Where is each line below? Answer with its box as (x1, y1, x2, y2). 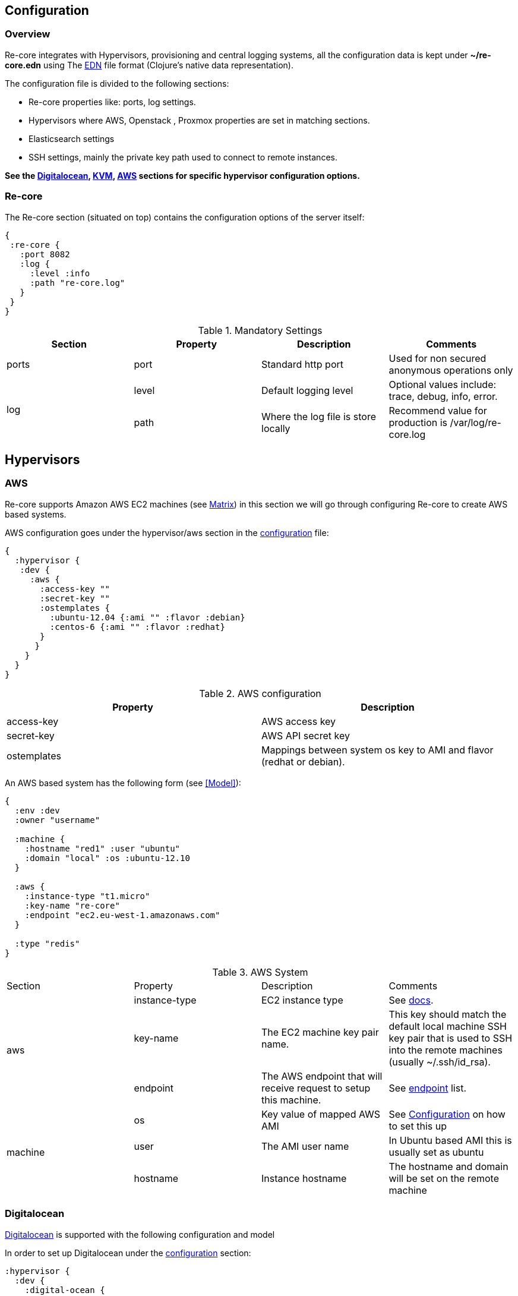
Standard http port (261, 358, 343, 370)
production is (389, 416, 448, 428)
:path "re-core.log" (30, 278, 125, 288)
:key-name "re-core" (24, 900, 120, 910)
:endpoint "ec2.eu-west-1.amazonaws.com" (24, 910, 220, 920)
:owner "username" (14, 815, 100, 825)
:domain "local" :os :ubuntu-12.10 (24, 853, 190, 863)
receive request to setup (261, 1081, 371, 1094)
